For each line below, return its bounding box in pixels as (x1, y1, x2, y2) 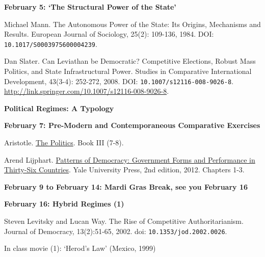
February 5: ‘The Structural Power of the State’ (4, 2, 176, 12)
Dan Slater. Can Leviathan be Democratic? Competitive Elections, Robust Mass (4, 56, 256, 66)
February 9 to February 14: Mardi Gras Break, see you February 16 (4, 181, 248, 192)
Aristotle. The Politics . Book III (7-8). (4, 137, 124, 148)
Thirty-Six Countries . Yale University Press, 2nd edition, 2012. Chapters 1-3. (4, 164, 245, 175)
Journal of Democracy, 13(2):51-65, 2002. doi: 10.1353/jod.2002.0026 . (4, 225, 227, 236)
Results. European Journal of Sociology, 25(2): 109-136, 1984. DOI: (4, 29, 214, 39)
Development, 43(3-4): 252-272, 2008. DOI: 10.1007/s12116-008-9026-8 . (4, 75, 234, 86)
